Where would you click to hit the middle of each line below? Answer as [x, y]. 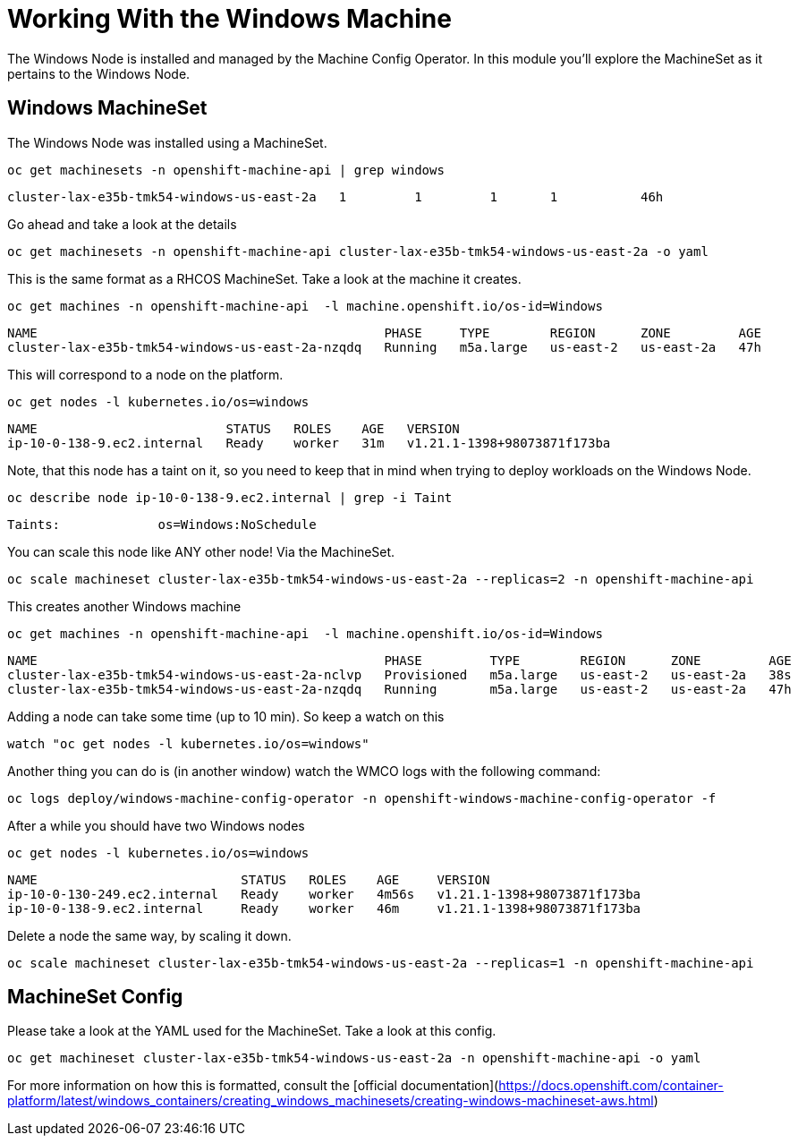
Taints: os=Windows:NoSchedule [162, 524]
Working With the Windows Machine [229, 19]
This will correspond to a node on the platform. [145, 374]
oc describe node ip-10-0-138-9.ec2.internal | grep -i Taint [230, 497]
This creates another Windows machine [124, 606]
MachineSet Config [95, 997]
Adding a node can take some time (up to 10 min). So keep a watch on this [226, 716]
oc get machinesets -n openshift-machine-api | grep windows [226, 170]
